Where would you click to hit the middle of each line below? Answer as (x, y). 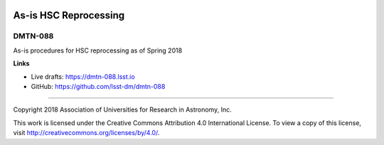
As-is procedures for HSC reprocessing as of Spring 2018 (98, 50)
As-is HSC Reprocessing (69, 15)
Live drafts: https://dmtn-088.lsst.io (83, 76)
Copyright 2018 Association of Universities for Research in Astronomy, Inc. (122, 109)
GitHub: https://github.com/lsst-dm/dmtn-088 (98, 86)
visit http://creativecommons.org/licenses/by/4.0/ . (86, 133)
